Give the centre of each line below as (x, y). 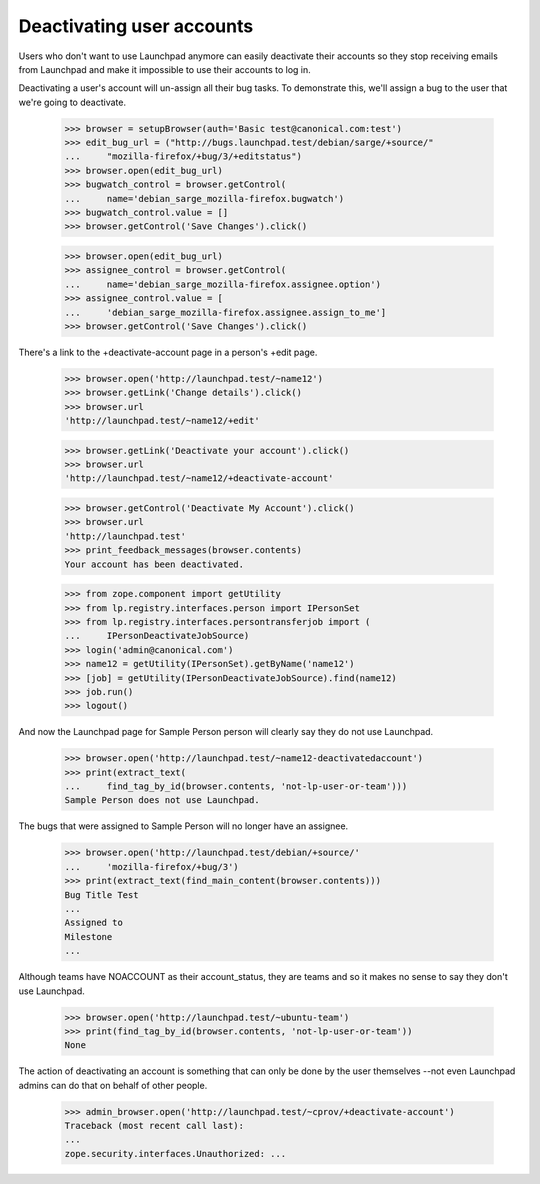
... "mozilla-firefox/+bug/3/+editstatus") (183, 156)
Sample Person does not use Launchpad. (162, 800)
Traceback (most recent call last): (154, 1126)
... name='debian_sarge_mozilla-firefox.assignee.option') (223, 284)
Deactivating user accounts (136, 26)
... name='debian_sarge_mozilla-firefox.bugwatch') (204, 198)
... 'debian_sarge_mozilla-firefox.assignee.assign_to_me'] (225, 312)
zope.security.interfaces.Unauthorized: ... (175, 1153)
